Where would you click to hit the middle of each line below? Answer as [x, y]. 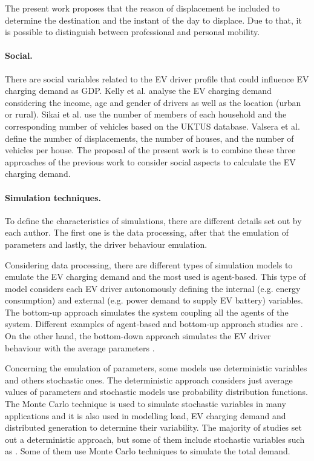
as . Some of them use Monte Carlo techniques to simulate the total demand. [148, 451]
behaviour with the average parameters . [80, 347]
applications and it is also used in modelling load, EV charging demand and [146, 415]
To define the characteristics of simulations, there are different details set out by [153, 220]
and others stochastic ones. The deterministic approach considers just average [149, 380]
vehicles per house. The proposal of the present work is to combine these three [150, 150]
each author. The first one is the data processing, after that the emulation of [147, 232]
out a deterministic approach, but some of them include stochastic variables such [155, 439]
